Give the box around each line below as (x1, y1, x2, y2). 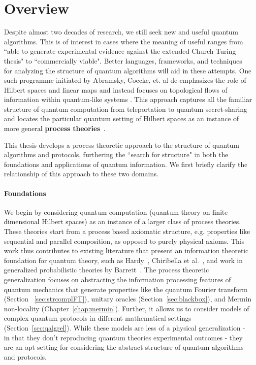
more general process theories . (4, 123, 106, 133)
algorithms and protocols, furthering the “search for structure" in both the (4, 149, 228, 160)
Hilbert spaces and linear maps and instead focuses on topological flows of (4, 84, 227, 95)
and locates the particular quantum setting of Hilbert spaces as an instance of (4, 113, 239, 124)
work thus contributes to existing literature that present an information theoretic (4, 245, 249, 256)
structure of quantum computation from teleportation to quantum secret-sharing (4, 103, 248, 114)
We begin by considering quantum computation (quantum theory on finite (4, 206, 228, 217)
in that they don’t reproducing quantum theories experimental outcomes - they (4, 332, 243, 342)
